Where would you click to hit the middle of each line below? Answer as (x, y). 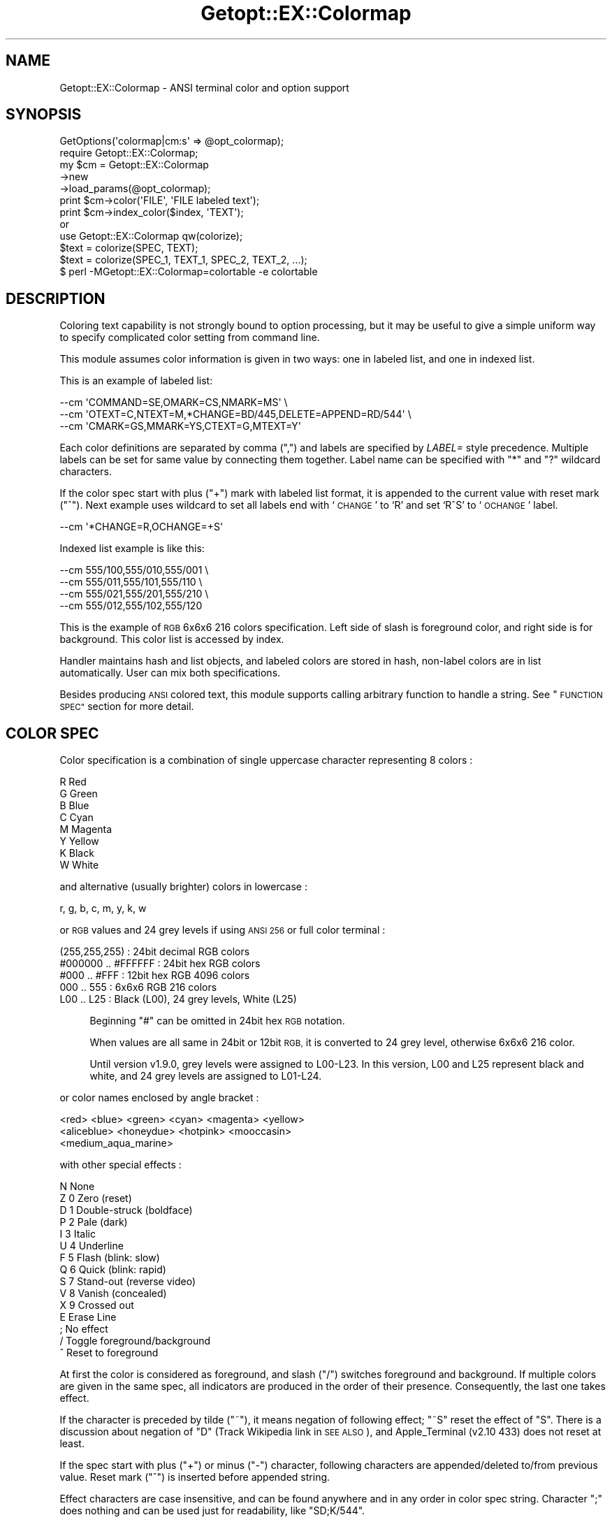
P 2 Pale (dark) (94, 1222)
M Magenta (86, 829)
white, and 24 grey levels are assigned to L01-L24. (206, 1076)
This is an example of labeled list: (136, 381)
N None (77, 1187)
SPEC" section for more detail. (127, 706)
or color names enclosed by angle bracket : (159, 1098)
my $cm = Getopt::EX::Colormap (134, 165)
